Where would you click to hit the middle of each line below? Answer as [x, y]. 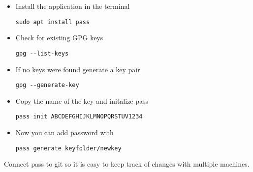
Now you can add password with [64, 132]
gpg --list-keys [42, 53]
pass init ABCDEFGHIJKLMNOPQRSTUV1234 [79, 117]
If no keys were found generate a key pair [78, 69]
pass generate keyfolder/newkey [68, 148]
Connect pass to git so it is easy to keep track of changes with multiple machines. [127, 164]
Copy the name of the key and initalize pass [82, 100]
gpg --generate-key [47, 85]
